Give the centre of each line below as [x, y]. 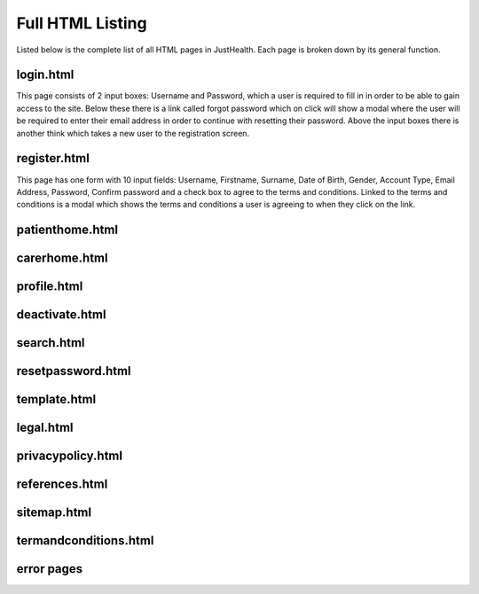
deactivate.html [61, 315]
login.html [45, 75]
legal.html [45, 428]
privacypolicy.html [70, 456]
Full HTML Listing [82, 23]
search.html [51, 343]
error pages [50, 569]
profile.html [50, 287]
